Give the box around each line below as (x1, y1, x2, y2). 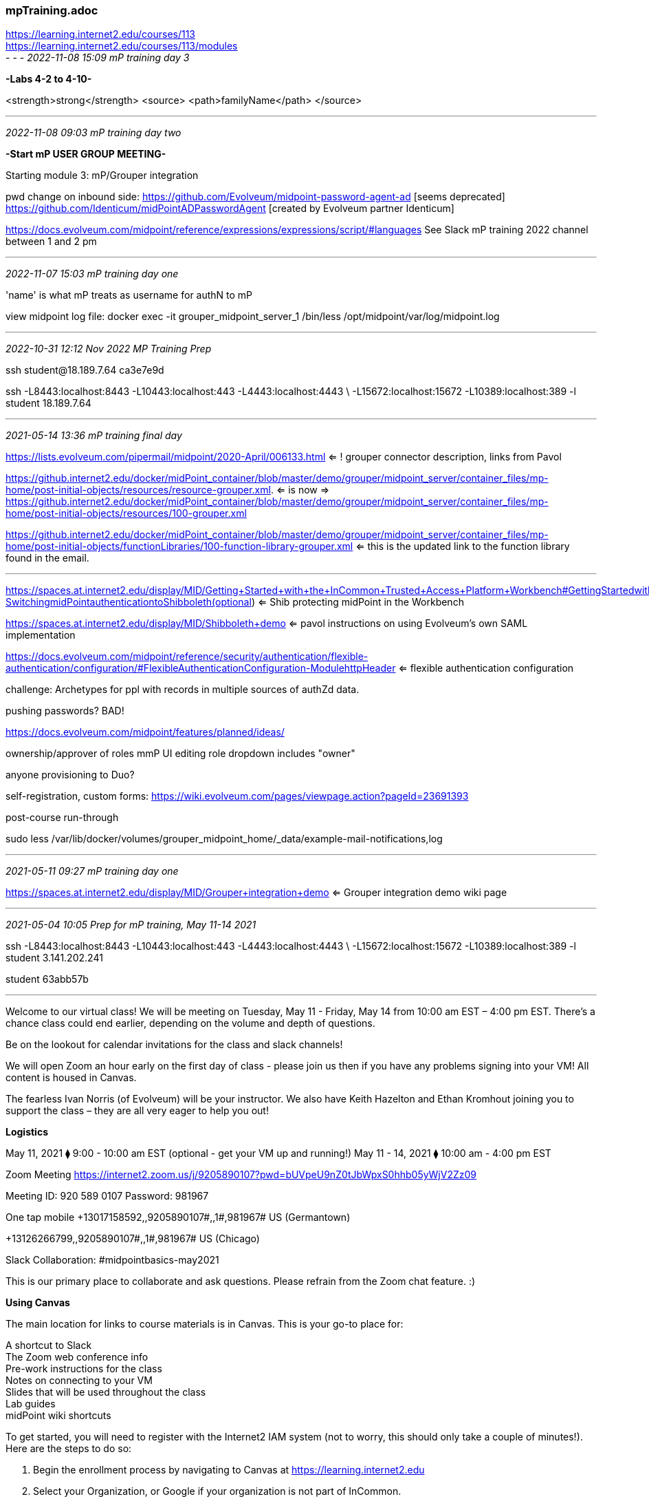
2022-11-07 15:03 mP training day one (5, 268, 179, 280)
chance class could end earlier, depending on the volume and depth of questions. (5, 1017, 375, 1030)
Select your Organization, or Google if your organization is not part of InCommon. (33, 1485, 401, 1498)
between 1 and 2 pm (5, 235, 97, 248)
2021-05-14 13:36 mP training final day (5, 429, 182, 442)
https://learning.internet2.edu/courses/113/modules (5, 40, 238, 52)
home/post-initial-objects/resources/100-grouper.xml (5, 507, 247, 520)
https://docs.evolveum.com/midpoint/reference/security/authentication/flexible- (5, 650, 368, 663)
